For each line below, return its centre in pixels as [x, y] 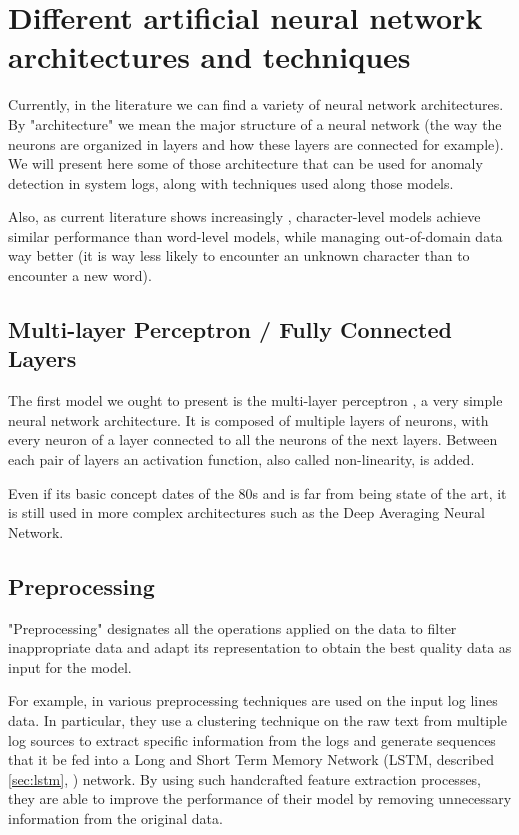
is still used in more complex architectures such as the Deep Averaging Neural [246, 512]
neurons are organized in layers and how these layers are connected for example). [256, 143]
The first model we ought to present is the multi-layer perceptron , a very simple [255, 400]
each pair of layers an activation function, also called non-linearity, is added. [241, 459]
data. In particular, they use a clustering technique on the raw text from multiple [257, 719]
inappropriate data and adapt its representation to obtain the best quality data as [260, 647]
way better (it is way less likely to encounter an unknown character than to [239, 255]
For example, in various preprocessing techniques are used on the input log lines [253, 700]
